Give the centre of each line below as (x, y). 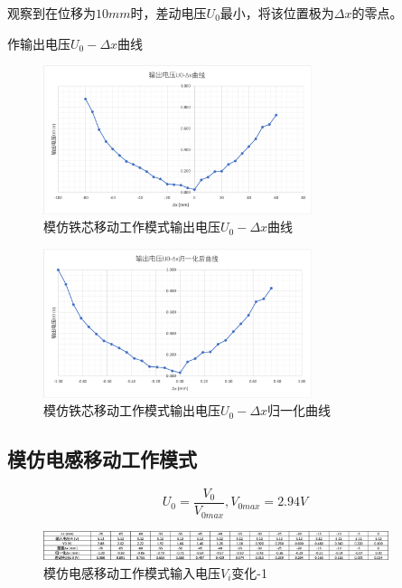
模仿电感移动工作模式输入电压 (132, 572)
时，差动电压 (168, 13)
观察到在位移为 (51, 13)
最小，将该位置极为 (277, 13)
